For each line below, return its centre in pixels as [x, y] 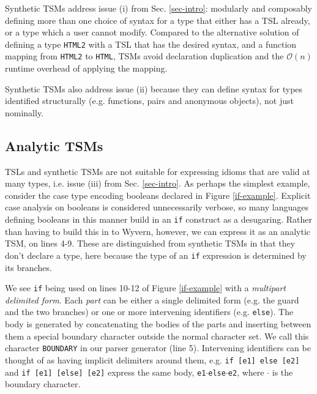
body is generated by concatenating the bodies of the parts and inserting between [158, 324]
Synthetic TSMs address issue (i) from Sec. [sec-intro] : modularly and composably [159, 8]
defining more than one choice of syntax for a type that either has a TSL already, [158, 20]
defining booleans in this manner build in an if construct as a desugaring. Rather [159, 219]
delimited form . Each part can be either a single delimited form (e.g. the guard [152, 299]
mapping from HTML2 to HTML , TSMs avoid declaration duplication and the [144, 56]
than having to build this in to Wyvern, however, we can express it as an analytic [158, 231]
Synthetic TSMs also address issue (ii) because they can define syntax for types [154, 88]
